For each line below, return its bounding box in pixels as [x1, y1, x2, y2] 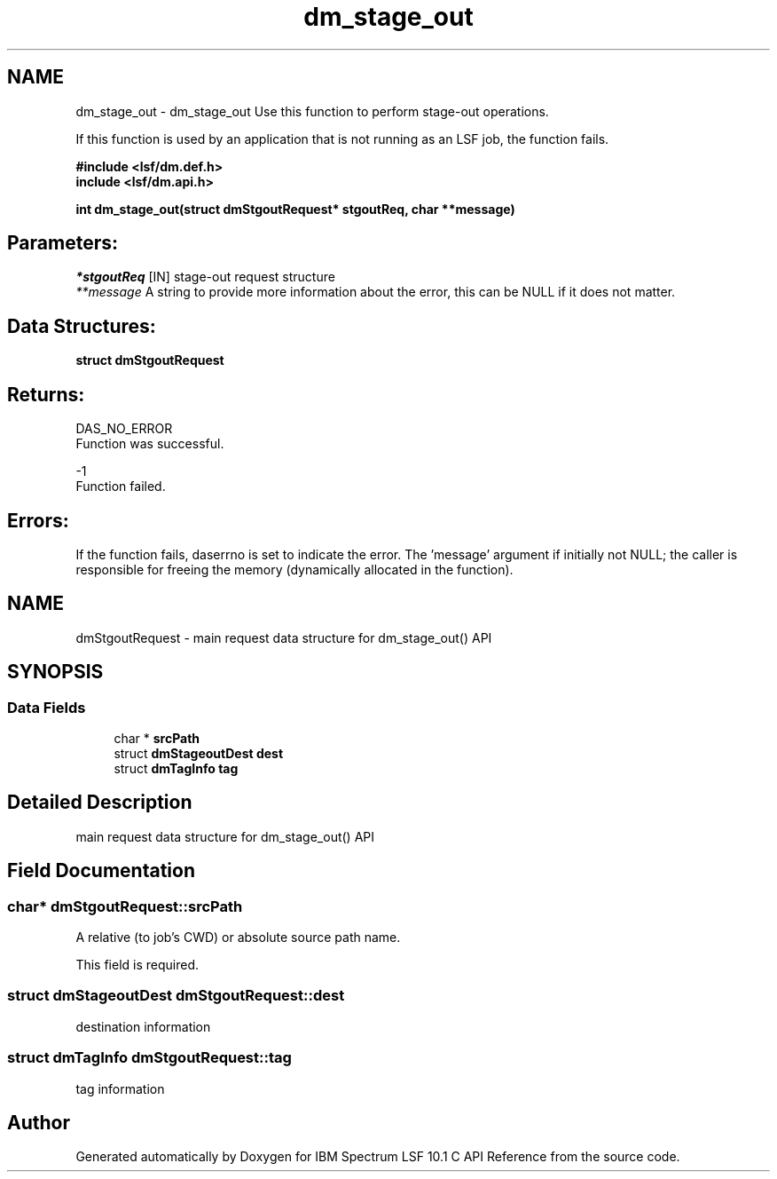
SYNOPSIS [7, 661, 104, 684]
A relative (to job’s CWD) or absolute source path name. [75, 930, 401, 946]
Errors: [7, 509, 69, 532]
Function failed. [75, 479, 166, 495]
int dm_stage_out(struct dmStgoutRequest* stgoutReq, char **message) [75, 201, 515, 217]
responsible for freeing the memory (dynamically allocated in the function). [75, 561, 514, 577]
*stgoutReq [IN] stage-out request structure [75, 269, 335, 285]
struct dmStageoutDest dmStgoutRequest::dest [7, 986, 345, 1005]
